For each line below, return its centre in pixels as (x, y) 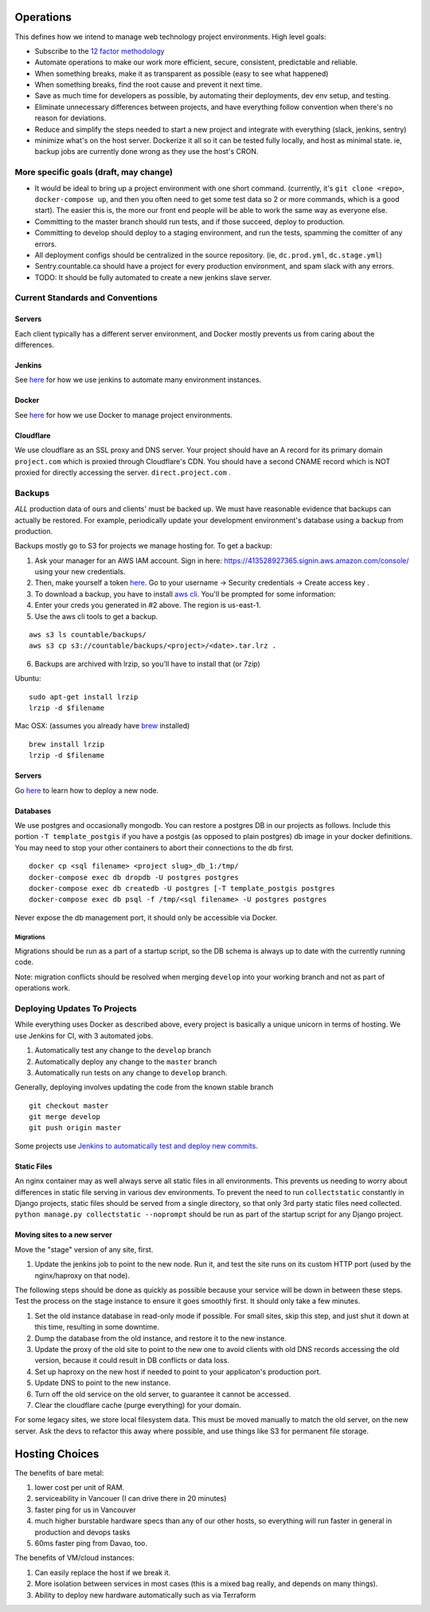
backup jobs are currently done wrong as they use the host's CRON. (147, 152)
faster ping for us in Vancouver (86, 1510)
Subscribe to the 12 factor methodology (100, 51)
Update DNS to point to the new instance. (103, 1383)
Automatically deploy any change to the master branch (126, 1062)
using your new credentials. (80, 572)
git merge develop (65, 1117)
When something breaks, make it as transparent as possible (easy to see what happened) (182, 73)
